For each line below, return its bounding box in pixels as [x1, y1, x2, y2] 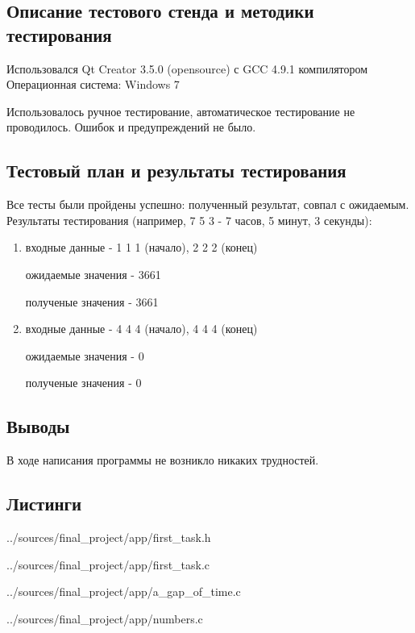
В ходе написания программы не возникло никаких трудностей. [6, 452, 319, 469]
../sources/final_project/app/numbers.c [6, 610, 203, 627]
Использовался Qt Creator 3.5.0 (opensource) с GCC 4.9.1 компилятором [6, 60, 368, 77]
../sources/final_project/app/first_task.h [6, 528, 211, 545]
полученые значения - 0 [25, 374, 142, 391]
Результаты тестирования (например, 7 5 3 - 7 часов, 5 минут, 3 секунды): [6, 211, 372, 228]
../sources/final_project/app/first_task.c [6, 556, 210, 573]
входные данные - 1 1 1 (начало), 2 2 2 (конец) [25, 239, 258, 256]
